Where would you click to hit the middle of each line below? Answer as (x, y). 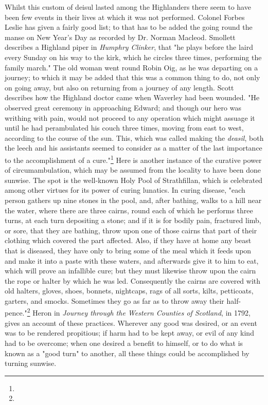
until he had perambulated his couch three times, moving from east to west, (124, 128)
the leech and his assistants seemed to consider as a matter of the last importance (133, 148)
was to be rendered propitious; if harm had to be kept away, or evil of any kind (129, 333)
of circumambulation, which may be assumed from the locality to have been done (133, 170)
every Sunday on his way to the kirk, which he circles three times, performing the (133, 57)
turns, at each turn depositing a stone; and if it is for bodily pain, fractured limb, (133, 220)
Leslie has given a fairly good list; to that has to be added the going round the (129, 27)
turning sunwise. (31, 363)
